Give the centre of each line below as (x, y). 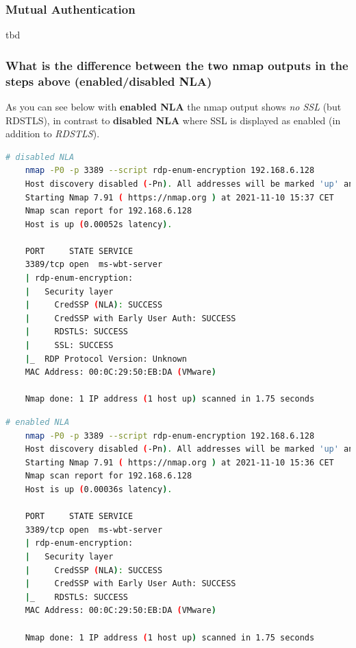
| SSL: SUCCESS (69, 346)
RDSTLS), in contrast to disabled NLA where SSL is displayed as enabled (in (173, 120)
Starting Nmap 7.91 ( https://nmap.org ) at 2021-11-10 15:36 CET (179, 462)
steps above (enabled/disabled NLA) (109, 81)
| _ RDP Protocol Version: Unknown (106, 359)
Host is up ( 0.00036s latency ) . (99, 489)
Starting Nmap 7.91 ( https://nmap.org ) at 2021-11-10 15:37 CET (179, 197)
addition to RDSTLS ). (53, 134)
